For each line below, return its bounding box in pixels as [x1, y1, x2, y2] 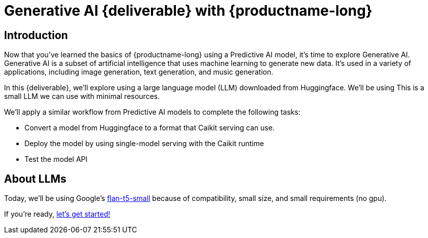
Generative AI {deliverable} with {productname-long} [4, 2, 373, 19]
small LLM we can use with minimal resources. [4, 92, 160, 101]
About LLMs [4, 172, 67, 185]
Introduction [4, 28, 68, 42]
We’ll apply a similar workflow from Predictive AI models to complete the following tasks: [4, 108, 300, 117]
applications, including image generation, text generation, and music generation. [4, 67, 273, 77]
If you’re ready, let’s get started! [4, 210, 110, 219]
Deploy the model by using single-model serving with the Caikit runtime [24, 139, 264, 148]
